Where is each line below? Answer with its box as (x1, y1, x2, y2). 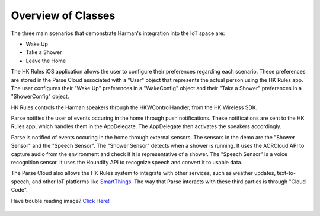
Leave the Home (25, 57, 66, 64)
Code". (11, 186, 28, 193)
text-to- (276, 170, 296, 177)
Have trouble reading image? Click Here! (11, 197, 110, 204)
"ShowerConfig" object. (11, 93, 69, 100)
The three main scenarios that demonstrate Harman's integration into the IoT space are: (11, 30, 225, 37)
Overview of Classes (11, 9, 116, 22)
